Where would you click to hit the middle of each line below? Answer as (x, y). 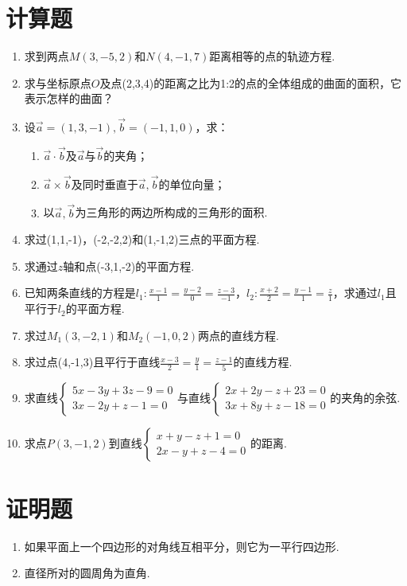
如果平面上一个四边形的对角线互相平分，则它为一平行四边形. (182, 546)
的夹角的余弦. (365, 397)
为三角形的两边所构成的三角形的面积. (171, 212)
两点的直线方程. (238, 335)
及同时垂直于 (105, 184)
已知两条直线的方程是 (80, 293)
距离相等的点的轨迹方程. (272, 56)
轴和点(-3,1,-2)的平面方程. (129, 266)
